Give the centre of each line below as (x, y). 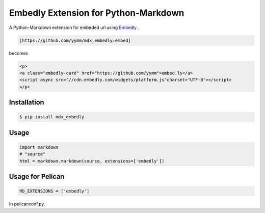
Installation (26, 102)
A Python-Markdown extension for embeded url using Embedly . (74, 27)
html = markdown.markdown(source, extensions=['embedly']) (92, 161)
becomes (18, 53)
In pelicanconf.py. (27, 204)
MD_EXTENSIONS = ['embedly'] (54, 191)
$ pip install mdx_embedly (52, 117)
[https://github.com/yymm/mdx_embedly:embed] (75, 40)
